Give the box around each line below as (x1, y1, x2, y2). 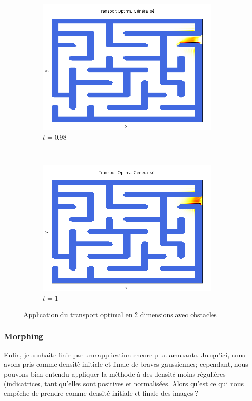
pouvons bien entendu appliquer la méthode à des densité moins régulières (4, 368, 226, 379)
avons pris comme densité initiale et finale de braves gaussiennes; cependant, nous (4, 359, 248, 369)
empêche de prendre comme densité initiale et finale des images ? (4, 388, 198, 398)
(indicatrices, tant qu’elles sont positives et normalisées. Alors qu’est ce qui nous (4, 378, 244, 388)
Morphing (4, 330, 44, 342)
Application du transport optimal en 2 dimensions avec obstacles (23, 309, 217, 319)
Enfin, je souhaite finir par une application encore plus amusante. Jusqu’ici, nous (4, 349, 245, 359)
